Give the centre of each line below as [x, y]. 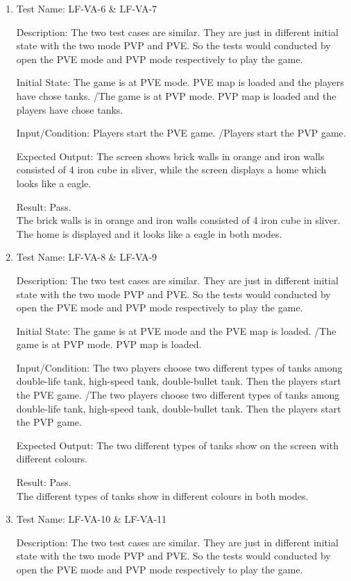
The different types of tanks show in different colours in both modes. [162, 495]
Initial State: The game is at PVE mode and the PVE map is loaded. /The [176, 330]
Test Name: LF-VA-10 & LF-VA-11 [92, 519]
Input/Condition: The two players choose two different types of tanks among [179, 367]
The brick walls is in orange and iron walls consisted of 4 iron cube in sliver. [178, 220]
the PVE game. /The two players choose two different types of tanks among [178, 395]
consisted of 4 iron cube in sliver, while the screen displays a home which [171, 170]
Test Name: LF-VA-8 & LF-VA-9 [87, 257]
